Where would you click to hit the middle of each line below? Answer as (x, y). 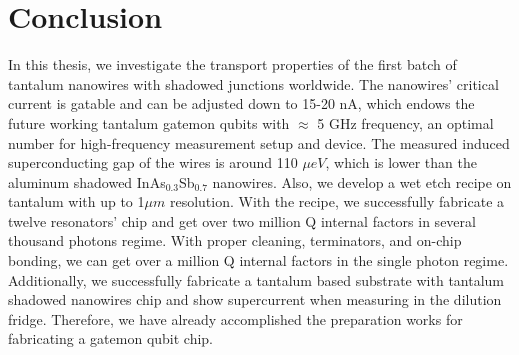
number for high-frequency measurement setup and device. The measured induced (259, 142)
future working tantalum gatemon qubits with (149, 122)
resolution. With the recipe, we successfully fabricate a (337, 201)
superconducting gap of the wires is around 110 (153, 162)
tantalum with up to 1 (76, 201)
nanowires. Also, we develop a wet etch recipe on (362, 181)
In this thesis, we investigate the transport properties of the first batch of (232, 64)
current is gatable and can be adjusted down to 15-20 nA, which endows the (241, 103)
